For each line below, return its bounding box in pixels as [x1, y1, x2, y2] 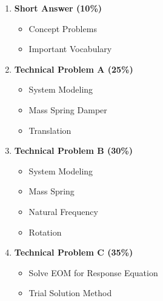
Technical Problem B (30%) [14, 144, 133, 157]
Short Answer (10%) [14, 2, 102, 14]
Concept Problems [28, 22, 97, 35]
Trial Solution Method [28, 286, 112, 299]
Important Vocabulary [28, 42, 112, 55]
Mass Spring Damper [28, 103, 107, 116]
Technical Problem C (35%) [14, 246, 133, 259]
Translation [28, 124, 72, 136]
